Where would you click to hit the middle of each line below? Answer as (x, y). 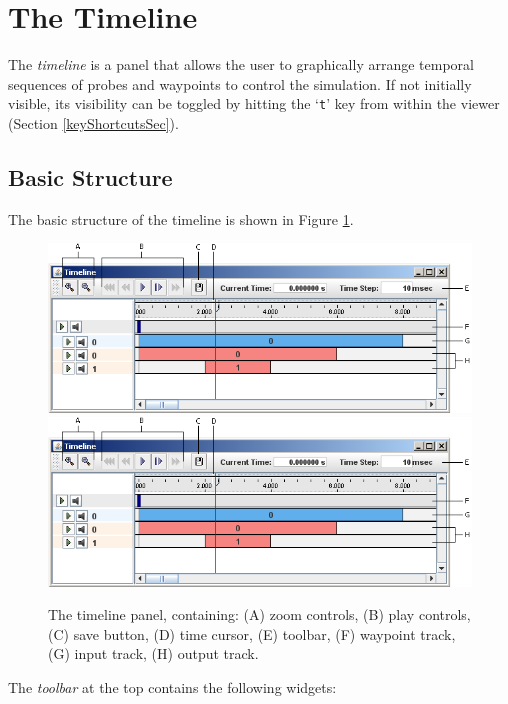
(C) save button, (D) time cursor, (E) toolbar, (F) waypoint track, (252, 633)
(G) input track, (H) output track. (153, 653)
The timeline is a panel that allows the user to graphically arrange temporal (241, 64)
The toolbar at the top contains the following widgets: (172, 686)
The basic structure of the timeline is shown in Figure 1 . (181, 218)
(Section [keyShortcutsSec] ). (93, 122)
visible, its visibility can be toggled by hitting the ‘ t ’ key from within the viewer (254, 103)
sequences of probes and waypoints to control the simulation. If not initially (240, 83)
